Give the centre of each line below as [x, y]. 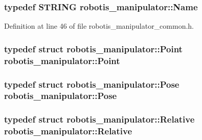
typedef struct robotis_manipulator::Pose [92, 84]
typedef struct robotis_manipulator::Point [93, 48]
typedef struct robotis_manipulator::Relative [99, 119]
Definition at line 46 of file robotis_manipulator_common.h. [99, 26]
